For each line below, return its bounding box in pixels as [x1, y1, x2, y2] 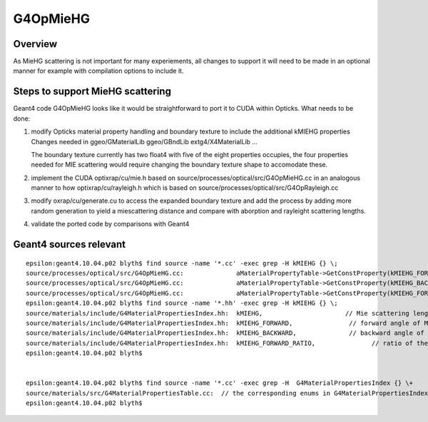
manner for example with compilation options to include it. [13, 66, 184, 75]
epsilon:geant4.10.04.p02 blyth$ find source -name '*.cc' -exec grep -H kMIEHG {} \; [26, 259, 338, 267]
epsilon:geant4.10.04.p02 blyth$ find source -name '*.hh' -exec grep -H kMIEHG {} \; [26, 299, 338, 307]
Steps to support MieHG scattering [13, 86, 171, 98]
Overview [13, 38, 58, 50]
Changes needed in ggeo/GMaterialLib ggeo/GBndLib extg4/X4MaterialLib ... [31, 137, 258, 146]
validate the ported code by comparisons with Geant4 [31, 220, 190, 228]
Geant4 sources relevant [13, 238, 126, 251]
